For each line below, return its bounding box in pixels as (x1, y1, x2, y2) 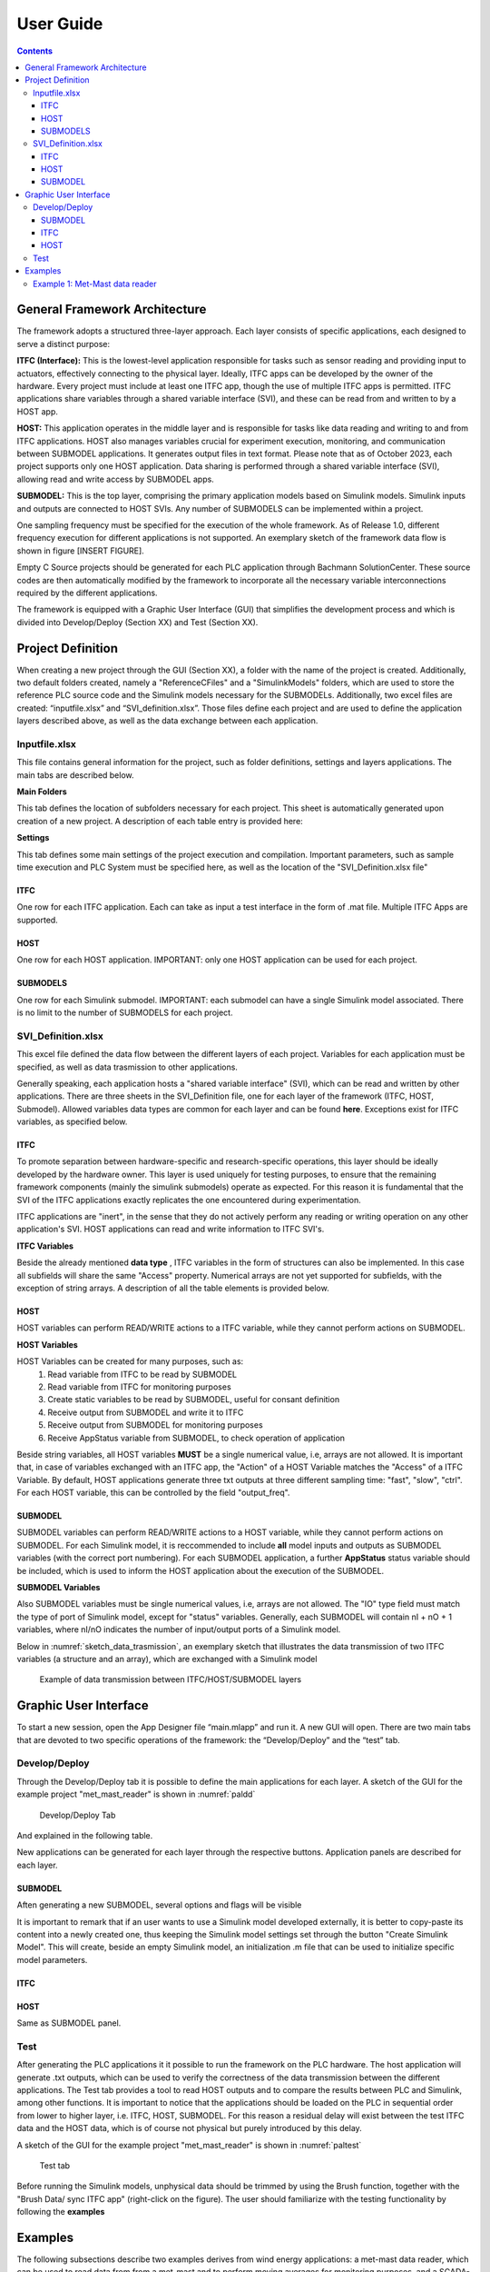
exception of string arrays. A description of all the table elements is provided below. (16, 1282, 330, 1293)
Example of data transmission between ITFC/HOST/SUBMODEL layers (39, 1674, 302, 1685)
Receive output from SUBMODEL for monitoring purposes (47, 1420, 263, 1430)
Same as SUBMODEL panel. (16, 2018, 122, 2028)
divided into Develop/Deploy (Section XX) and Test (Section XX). (16, 616, 259, 627)
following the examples (16, 2207, 105, 2217)
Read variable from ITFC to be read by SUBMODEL (47, 1369, 238, 1380)
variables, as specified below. (16, 1116, 128, 1127)
